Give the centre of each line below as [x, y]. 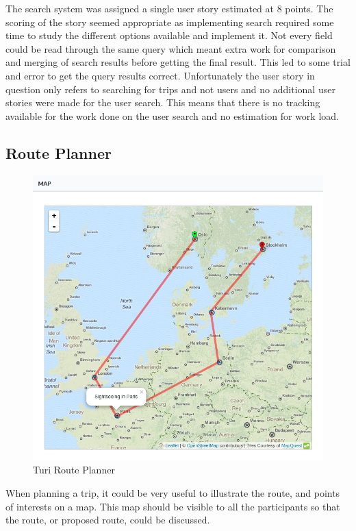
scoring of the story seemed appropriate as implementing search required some [170, 22]
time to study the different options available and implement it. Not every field [169, 35]
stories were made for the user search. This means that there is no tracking [163, 102]
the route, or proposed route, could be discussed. [108, 520]
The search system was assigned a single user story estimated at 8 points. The [169, 8]
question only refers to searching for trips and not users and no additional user [170, 89]
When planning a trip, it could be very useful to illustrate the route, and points [173, 493]
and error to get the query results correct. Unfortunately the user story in [160, 75]
